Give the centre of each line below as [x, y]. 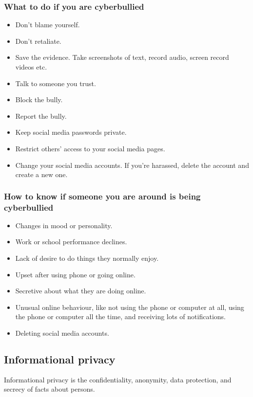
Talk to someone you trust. [56, 83]
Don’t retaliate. [38, 41]
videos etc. [31, 67]
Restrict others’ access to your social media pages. [90, 148]
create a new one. [41, 174]
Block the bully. [39, 99]
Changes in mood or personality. [64, 225]
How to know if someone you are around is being [102, 196]
